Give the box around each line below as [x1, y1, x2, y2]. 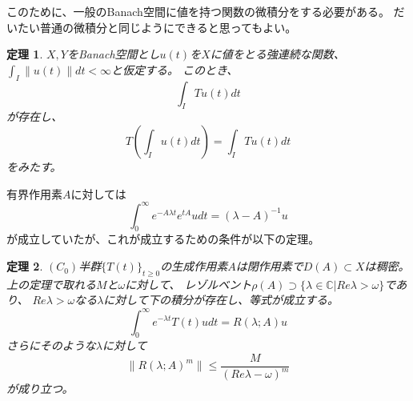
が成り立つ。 [6, 380, 74, 397]
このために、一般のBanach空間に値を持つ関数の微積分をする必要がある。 [6, 3, 390, 19]
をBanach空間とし [66, 46, 160, 62]
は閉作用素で [235, 258, 303, 275]
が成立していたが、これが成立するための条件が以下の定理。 [6, 231, 320, 247]
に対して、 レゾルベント [125, 275, 252, 292]
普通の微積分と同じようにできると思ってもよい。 [39, 18, 297, 35]
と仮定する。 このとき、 [111, 61, 239, 78]
